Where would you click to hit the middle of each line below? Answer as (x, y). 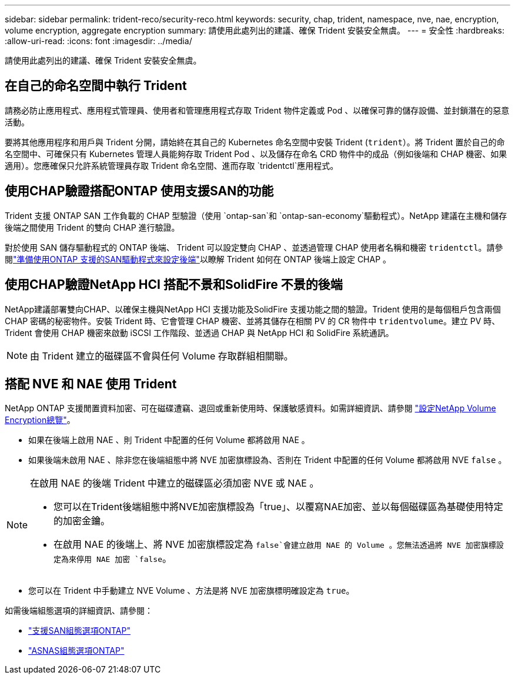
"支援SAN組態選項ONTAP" (79, 631)
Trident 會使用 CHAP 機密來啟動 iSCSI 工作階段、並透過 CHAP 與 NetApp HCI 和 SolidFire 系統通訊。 (199, 332)
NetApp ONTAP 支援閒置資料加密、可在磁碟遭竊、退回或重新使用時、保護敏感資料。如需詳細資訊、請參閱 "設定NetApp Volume (250, 408)
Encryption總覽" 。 (40, 420)
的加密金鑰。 (82, 521)
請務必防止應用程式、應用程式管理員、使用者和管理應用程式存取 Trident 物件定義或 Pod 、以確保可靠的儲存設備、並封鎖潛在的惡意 (257, 110)
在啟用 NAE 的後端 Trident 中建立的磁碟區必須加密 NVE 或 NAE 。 (175, 483)
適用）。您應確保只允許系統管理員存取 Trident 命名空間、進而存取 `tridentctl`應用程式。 (172, 165)
